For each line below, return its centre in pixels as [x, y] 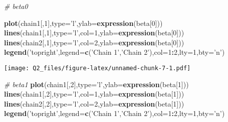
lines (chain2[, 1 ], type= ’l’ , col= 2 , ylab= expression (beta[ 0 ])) [94, 42]
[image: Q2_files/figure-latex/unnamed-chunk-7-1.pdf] [97, 68]
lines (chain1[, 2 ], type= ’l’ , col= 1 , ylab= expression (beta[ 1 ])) [94, 94]
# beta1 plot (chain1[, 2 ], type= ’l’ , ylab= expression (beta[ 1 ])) [96, 84]
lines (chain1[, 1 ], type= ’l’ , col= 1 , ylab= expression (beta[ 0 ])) [94, 33]
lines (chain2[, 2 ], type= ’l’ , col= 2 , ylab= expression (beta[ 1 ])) [94, 103]
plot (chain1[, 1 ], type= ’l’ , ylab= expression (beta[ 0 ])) [83, 23]
